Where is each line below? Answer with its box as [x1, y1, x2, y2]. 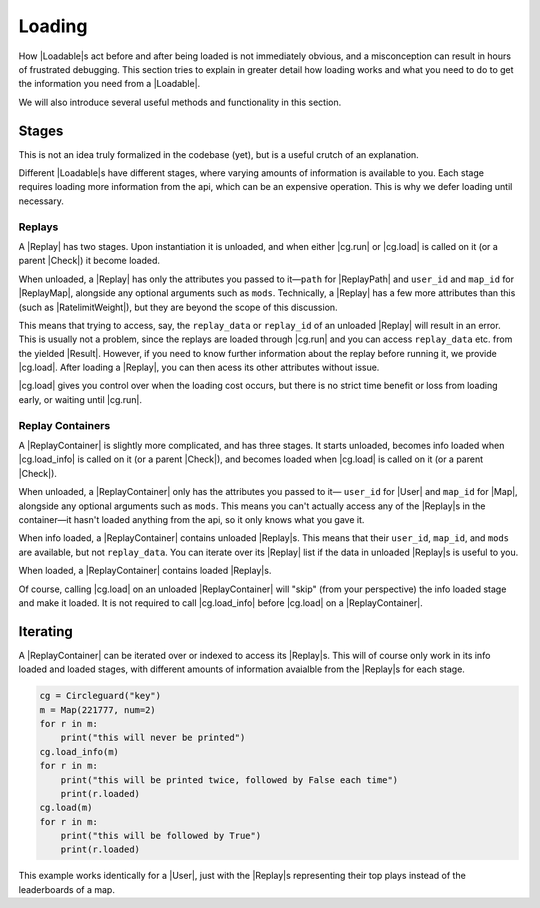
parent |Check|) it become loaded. [18, 255, 160, 267]
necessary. [18, 195, 65, 207]
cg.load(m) [39, 802, 93, 814]
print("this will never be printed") [60, 732, 246, 744]
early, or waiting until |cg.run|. [18, 393, 143, 405]
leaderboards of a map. [18, 883, 115, 895]
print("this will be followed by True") [60, 830, 262, 842]
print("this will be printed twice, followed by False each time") [60, 774, 399, 785]
